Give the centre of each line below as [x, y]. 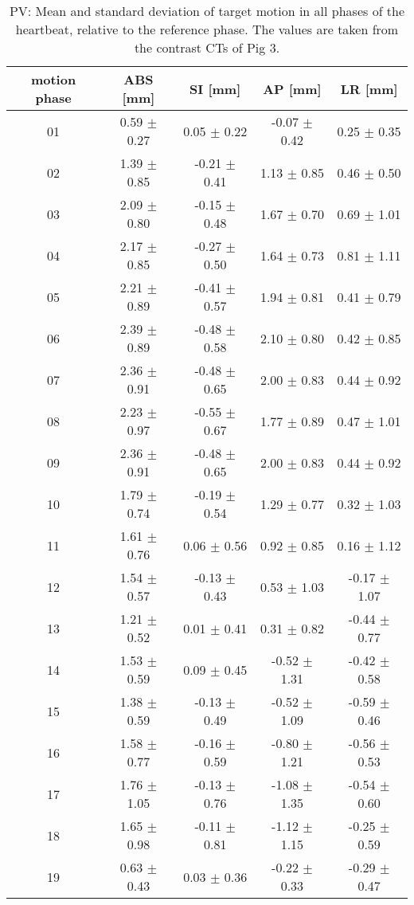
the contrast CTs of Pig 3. [207, 47]
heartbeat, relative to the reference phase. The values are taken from [207, 29]
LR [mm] [369, 88]
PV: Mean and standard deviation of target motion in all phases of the [207, 11]
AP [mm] [292, 88]
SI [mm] [215, 88]
